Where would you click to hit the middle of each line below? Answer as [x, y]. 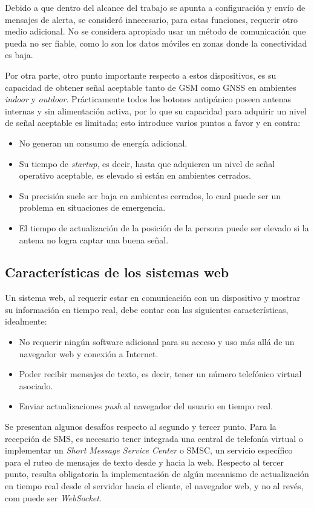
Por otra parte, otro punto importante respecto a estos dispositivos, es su [141, 75]
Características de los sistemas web [117, 272]
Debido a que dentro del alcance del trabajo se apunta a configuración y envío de [155, 7]
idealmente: [26, 321]
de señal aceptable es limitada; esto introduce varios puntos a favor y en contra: [153, 123]
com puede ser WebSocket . [53, 497]
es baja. [19, 55]
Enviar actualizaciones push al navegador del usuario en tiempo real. [146, 406]
